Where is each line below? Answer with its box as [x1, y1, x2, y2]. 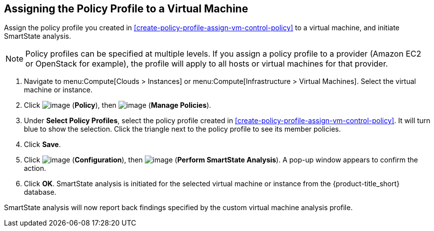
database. [24, 188, 57, 197]
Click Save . [24, 140, 61, 149]
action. [24, 164, 46, 173]
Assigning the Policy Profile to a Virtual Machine [4, 2, 248, 15]
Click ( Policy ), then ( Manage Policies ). [24, 101, 212, 110]
